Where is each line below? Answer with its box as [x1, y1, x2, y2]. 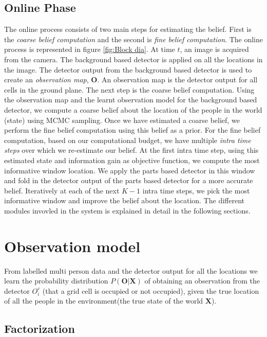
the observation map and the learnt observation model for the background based [4, 94, 257, 105]
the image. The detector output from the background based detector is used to [4, 64, 252, 75]
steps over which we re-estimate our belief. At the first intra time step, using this [4, 145, 259, 155]
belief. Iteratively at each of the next [4, 185, 120, 196]
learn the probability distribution [4, 275, 108, 286]
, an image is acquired [180, 44, 249, 55]
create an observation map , [4, 74, 89, 85]
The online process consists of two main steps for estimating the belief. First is [4, 24, 252, 34]
